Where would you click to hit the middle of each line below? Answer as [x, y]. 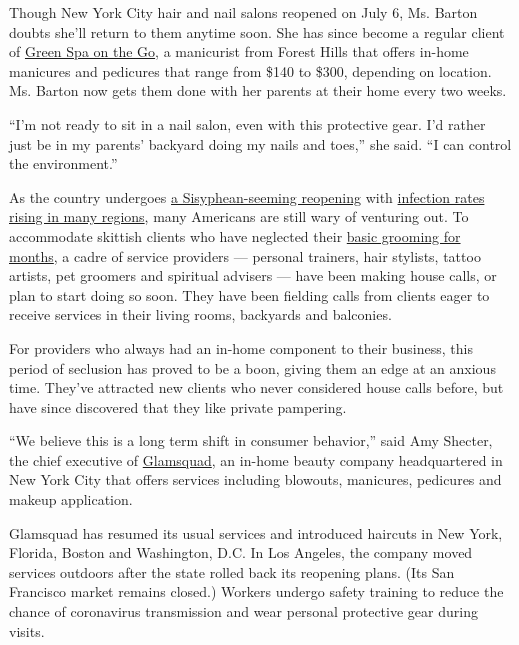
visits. [27, 630]
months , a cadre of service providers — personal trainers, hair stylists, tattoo [245, 255]
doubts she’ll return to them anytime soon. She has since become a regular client [257, 31]
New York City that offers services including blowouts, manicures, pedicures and [255, 479]
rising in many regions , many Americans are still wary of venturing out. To [239, 216]
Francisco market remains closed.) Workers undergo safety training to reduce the [256, 591]
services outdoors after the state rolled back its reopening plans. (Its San [232, 571]
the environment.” [63, 163]
